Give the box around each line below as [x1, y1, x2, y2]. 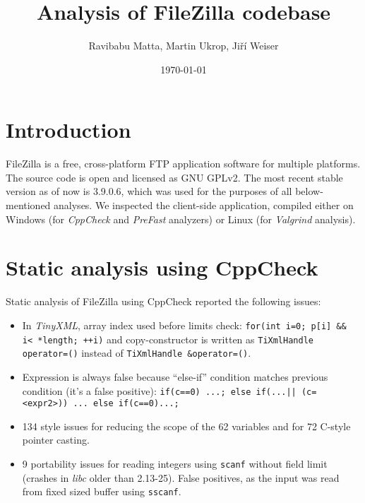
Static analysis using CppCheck [6, 253, 318, 282]
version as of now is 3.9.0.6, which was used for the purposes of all [6, 184, 292, 199]
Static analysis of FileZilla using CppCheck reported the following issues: [6, 294, 321, 309]
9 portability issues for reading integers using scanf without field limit [22, 456, 328, 471]
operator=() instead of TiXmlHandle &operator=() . [22, 345, 251, 360]
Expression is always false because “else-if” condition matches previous [22, 369, 328, 384]
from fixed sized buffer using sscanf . [22, 484, 181, 499]
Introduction [6, 115, 131, 144]
